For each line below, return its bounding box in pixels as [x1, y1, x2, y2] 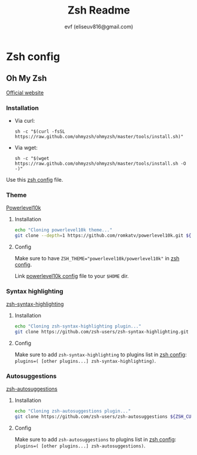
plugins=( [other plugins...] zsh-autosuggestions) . [14, 442, 146, 449]
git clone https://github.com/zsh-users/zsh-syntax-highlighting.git [14, 329, 189, 335]
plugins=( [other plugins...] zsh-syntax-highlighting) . [14, 358, 156, 365]
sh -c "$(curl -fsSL [14, 129, 65, 135]
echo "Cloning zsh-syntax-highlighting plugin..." [14, 323, 142, 329]
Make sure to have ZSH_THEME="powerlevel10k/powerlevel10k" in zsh [14, 255, 180, 262]
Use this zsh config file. [6, 176, 64, 184]
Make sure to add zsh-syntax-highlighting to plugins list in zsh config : [14, 351, 187, 358]
